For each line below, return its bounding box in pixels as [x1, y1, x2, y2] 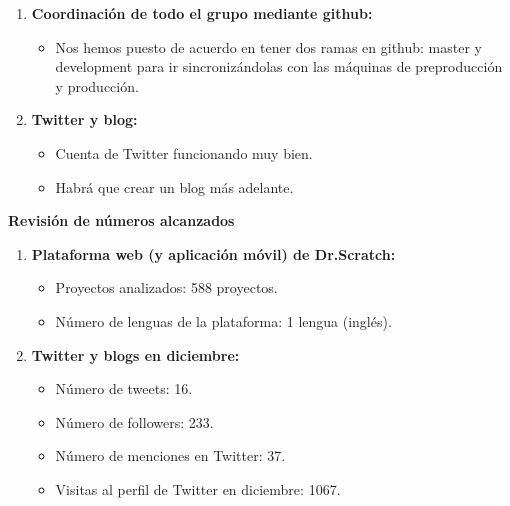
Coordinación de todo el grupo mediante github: [31, 3, 373, 23]
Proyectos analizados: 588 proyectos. [55, 277, 278, 298]
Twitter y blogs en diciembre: [31, 344, 240, 365]
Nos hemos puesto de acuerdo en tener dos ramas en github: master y [55, 36, 482, 57]
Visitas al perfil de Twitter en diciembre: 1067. [55, 478, 341, 499]
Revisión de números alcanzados [8, 210, 235, 231]
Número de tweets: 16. [55, 378, 193, 399]
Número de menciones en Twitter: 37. [55, 445, 286, 466]
